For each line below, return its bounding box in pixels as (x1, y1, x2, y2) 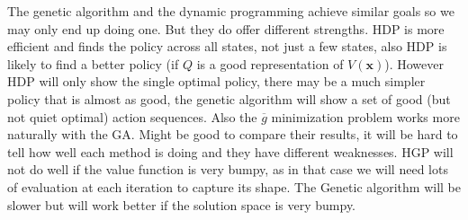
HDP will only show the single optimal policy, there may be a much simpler (7, 72, 426, 91)
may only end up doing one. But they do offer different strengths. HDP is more (7, 19, 445, 38)
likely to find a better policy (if (7, 54, 179, 73)
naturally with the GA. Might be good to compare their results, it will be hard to (7, 125, 458, 144)
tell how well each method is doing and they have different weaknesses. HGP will (7, 142, 454, 161)
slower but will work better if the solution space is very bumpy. (7, 195, 356, 214)
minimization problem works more (271, 107, 460, 126)
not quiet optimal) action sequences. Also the (7, 107, 257, 126)
